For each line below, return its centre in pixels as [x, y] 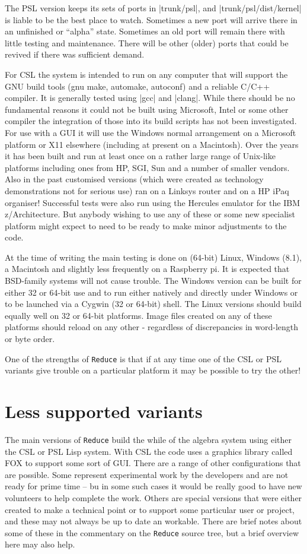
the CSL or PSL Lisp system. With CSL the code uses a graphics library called [149, 451]
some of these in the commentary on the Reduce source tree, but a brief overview [152, 532]
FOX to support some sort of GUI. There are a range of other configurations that [153, 463]
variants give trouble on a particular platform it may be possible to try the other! [153, 370]
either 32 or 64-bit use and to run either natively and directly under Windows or [151, 292]
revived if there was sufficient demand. [75, 54]
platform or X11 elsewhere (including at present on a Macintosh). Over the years [152, 144]
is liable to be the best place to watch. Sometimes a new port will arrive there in [151, 19]
